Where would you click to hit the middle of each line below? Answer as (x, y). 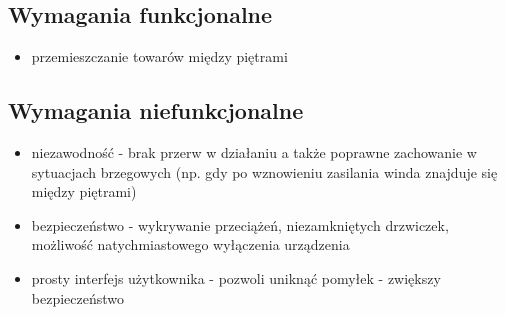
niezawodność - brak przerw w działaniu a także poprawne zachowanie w (254, 152)
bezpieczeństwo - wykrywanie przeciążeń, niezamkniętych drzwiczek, (240, 224)
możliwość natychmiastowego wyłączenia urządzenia (190, 244)
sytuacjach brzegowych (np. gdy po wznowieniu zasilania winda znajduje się (264, 171)
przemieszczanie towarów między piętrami (159, 56)
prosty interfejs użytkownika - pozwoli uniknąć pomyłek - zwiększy (236, 277)
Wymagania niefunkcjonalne (156, 110)
